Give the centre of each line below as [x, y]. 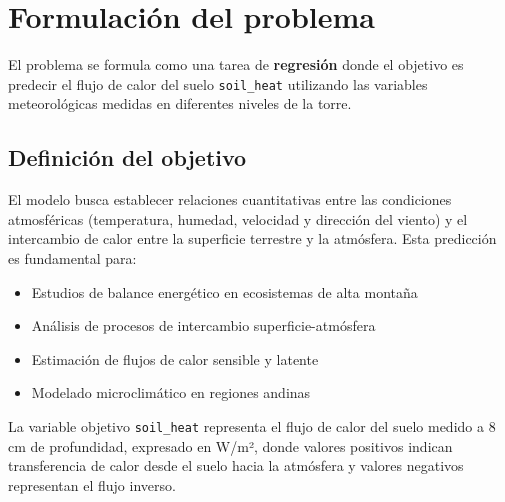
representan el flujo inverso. [92, 484]
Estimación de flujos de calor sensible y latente [175, 358]
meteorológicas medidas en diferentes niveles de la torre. [180, 103]
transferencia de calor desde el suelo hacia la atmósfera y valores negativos [236, 465]
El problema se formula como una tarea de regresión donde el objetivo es [236, 64]
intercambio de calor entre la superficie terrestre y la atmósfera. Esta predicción [252, 238]
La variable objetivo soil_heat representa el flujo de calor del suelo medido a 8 [252, 425]
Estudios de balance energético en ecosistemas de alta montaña [224, 291]
